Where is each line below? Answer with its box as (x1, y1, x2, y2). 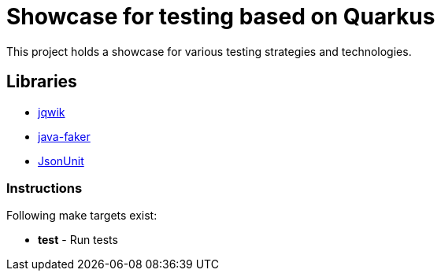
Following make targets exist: (6, 209, 157, 223)
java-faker (38, 129, 91, 143)
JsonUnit (38, 153, 84, 168)
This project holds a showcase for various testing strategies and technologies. (6, 44, 412, 58)
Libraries (6, 72, 77, 92)
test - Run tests (38, 233, 118, 247)
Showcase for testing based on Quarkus (6, 3, 435, 30)
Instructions (6, 179, 83, 196)
